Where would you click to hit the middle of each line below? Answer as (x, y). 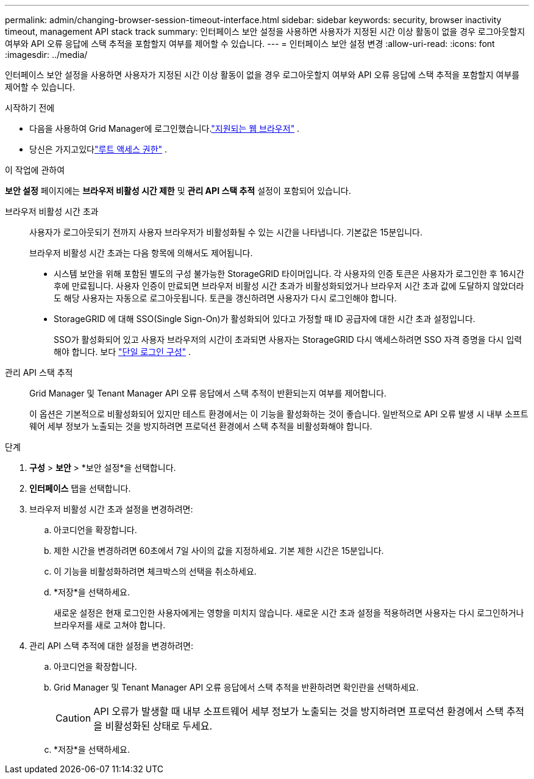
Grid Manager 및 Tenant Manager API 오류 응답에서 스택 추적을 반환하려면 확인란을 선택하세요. (236, 687)
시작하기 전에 (30, 108)
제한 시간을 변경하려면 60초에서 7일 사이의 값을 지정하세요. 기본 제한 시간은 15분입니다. (219, 551)
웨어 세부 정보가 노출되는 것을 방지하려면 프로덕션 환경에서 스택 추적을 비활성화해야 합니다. (201, 426)
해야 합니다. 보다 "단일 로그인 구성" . (123, 352)
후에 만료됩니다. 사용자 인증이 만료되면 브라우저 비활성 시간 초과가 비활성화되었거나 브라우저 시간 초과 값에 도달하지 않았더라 (289, 286)
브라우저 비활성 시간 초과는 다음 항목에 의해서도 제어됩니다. (141, 253)
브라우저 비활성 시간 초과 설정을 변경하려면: (111, 509)
